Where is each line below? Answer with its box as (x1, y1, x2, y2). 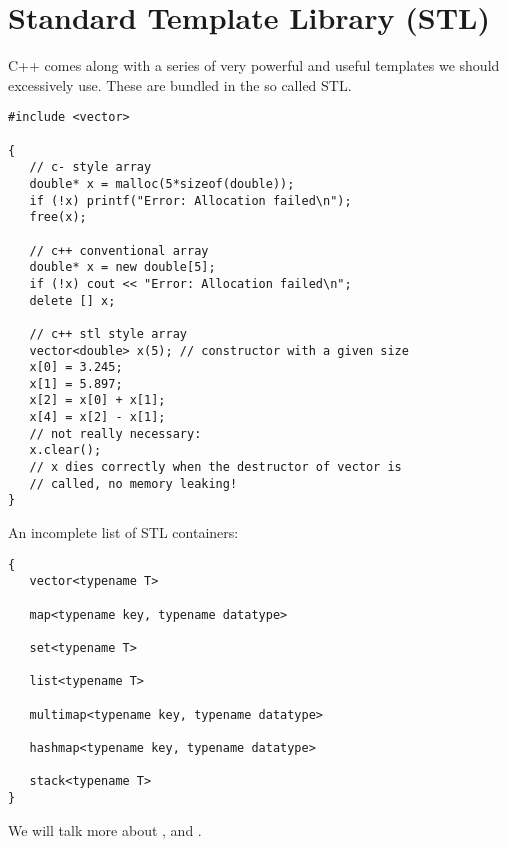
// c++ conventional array (29, 243, 209, 258)
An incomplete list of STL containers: (8, 522, 239, 543)
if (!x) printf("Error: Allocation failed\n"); (29, 193, 352, 208)
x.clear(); (29, 443, 102, 458)
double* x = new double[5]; (29, 260, 216, 275)
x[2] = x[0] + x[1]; (29, 393, 166, 408)
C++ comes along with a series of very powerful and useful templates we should (8, 55, 500, 76)
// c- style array (29, 160, 152, 175)
